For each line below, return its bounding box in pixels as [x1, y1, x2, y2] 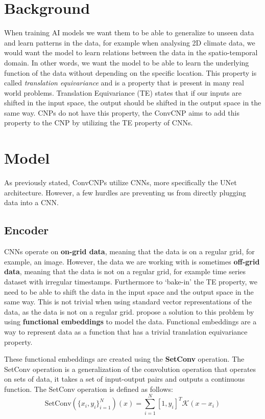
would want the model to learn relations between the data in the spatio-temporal [4, 47, 258, 58]
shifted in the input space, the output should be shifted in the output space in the [4, 97, 261, 108]
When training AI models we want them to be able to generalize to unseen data [4, 27, 254, 38]
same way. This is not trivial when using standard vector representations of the [4, 296, 252, 307]
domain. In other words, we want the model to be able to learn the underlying [4, 57, 249, 68]
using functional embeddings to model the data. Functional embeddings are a [4, 316, 257, 327]
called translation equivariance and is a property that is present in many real [4, 77, 245, 88]
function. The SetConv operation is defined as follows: [4, 383, 173, 394]
